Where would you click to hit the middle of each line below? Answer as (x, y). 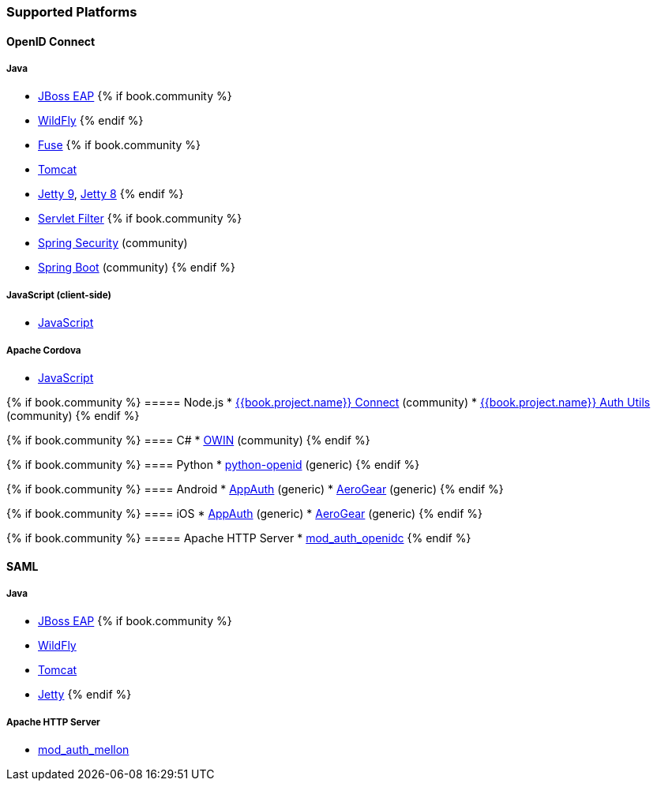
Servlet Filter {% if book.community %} (140, 219)
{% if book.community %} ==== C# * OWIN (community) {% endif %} (188, 440)
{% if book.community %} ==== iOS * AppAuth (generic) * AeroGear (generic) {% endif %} (245, 513)
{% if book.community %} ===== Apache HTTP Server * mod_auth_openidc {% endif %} (239, 538)
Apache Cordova (44, 350)
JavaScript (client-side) (59, 295)
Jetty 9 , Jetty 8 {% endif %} (111, 194)
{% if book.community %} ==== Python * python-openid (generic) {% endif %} (213, 464)
